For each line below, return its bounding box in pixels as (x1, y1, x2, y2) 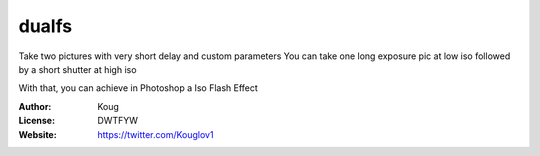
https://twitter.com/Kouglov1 (97, 128, 214, 140)
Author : (18, 100, 52, 112)
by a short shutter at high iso (18, 63, 137, 75)
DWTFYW (97, 115, 139, 127)
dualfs (18, 15, 73, 37)
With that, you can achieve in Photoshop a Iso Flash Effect (18, 82, 259, 94)
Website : (18, 128, 57, 140)
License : (18, 115, 55, 127)
